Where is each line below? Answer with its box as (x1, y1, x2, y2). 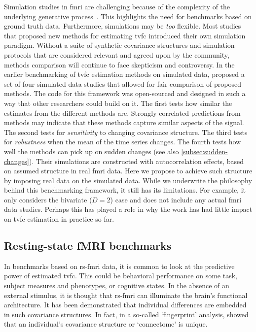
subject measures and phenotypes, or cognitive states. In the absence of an (4, 280, 229, 291)
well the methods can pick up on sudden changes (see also (4, 146, 179, 156)
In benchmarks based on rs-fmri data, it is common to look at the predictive (4, 261, 235, 271)
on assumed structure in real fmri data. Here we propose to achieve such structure (4, 166, 253, 176)
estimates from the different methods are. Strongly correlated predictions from (4, 107, 241, 118)
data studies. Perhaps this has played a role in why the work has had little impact (4, 204, 253, 214)
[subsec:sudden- (181, 146, 228, 156)
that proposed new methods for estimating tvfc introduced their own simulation (4, 30, 246, 40)
